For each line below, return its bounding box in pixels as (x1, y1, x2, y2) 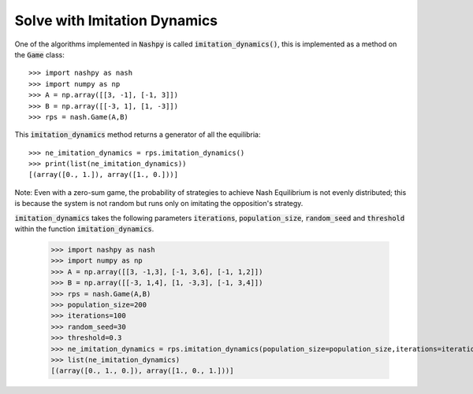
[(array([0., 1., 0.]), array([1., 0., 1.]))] (50, 366, 234, 375)
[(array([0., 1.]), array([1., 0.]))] (28, 170, 179, 179)
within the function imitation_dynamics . (14, 224, 155, 234)
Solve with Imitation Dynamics (14, 12, 218, 29)
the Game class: (14, 50, 65, 59)
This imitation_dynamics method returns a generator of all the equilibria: (14, 130, 261, 139)
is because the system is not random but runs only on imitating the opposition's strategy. (14, 199, 304, 208)
